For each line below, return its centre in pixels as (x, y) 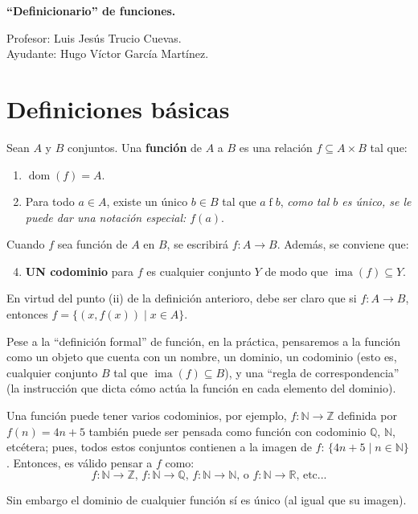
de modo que (296, 271)
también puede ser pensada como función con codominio (227, 431)
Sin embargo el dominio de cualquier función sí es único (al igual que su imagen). (207, 500)
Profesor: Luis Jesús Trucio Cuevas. (94, 37)
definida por (367, 415)
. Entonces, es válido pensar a (80, 462)
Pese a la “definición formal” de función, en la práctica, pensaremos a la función (204, 341)
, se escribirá (198, 244)
